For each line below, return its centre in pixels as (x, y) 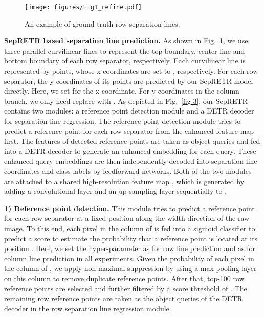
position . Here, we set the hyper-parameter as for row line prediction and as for (130, 248)
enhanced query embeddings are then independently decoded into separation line (131, 161)
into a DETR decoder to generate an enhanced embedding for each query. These (130, 151)
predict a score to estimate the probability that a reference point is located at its (131, 238)
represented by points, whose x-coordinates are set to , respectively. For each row (131, 71)
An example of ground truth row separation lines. (102, 23)
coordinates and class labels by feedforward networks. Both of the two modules (128, 171)
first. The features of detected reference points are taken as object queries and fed (132, 141)
